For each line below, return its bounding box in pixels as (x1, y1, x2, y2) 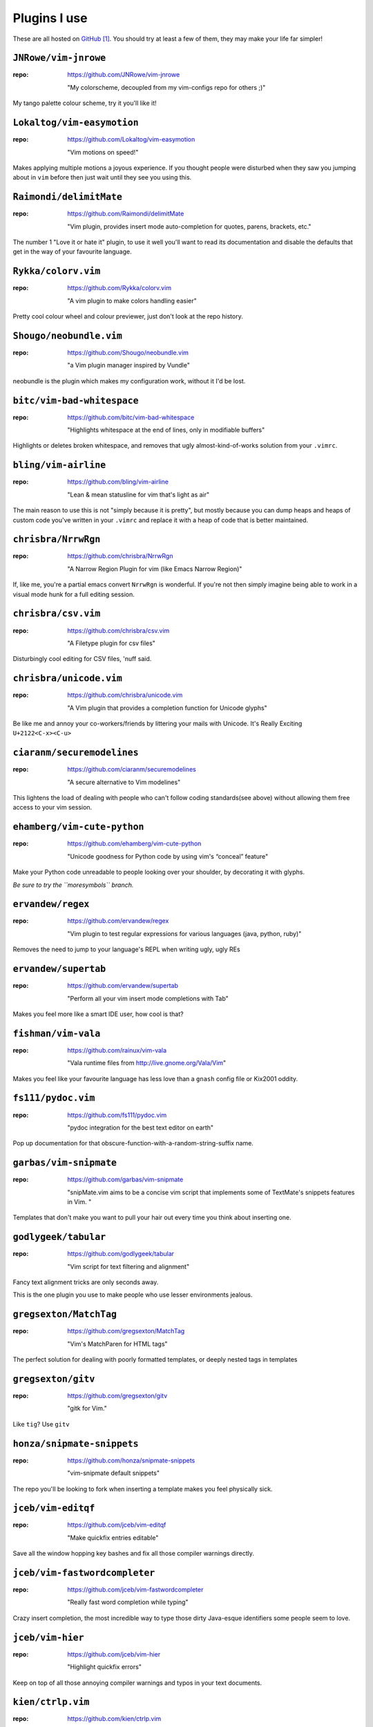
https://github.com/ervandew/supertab (67, 982, 179, 990)
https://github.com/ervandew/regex (67, 917, 169, 925)
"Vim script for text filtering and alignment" (67, 1262, 190, 1270)
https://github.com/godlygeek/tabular (67, 1250, 175, 1258)
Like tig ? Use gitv (12, 1420, 70, 1428)
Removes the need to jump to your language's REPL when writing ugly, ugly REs (12, 945, 241, 953)
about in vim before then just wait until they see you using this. (12, 173, 192, 182)
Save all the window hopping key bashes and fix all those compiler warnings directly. (12, 1549, 255, 1558)
